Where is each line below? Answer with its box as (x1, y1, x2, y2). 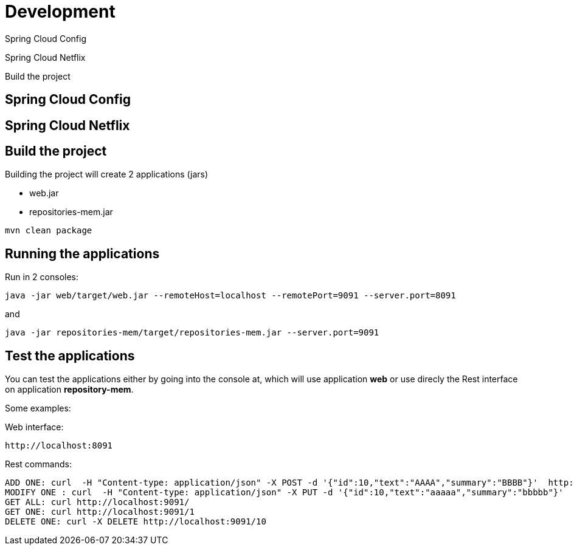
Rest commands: (5, 459, 72, 470)
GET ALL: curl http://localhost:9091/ (5, 497, 190, 507)
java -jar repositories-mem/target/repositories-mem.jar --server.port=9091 (5, 328, 379, 338)
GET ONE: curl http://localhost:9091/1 (5, 507, 195, 517)
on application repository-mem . (5, 384, 134, 395)
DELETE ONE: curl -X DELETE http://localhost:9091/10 (5, 517, 266, 527)
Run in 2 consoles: (5, 272, 78, 283)
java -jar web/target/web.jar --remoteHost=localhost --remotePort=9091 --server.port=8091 (5, 290, 456, 301)
